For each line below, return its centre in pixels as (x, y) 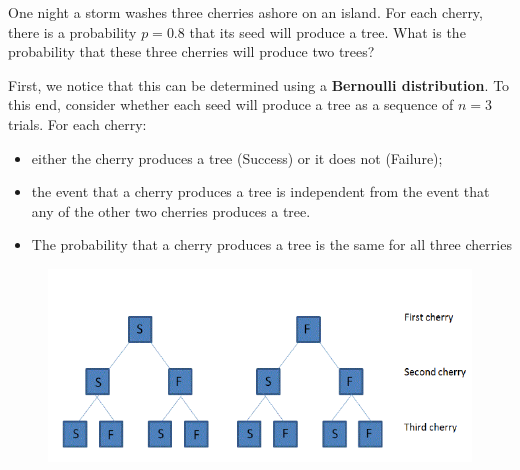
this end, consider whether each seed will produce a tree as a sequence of (231, 104)
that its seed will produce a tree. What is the (327, 31)
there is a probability (72, 31)
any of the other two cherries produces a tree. (171, 210)
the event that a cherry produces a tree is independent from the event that (260, 191)
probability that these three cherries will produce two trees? (191, 51)
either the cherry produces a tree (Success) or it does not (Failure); (237, 157)
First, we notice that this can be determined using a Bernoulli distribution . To (259, 84)
